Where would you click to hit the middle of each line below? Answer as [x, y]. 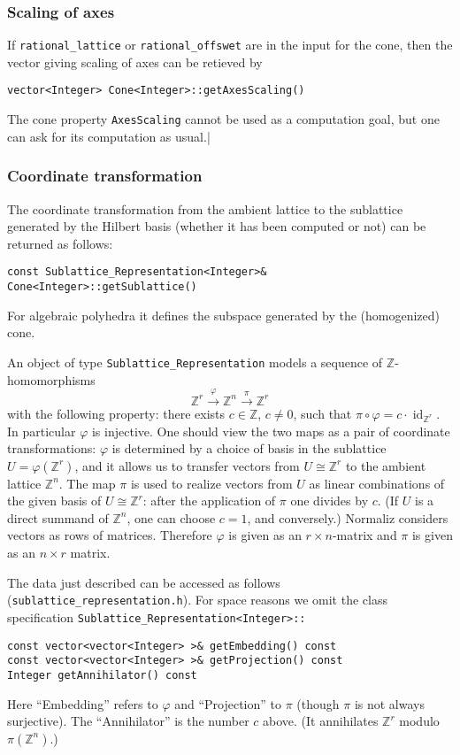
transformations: [52, 448]
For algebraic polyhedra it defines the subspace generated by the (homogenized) [224, 315]
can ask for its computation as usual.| [109, 136]
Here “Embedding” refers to [83, 703]
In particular [42, 431]
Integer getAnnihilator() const [102, 675]
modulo [419, 721]
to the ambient [386, 465]
